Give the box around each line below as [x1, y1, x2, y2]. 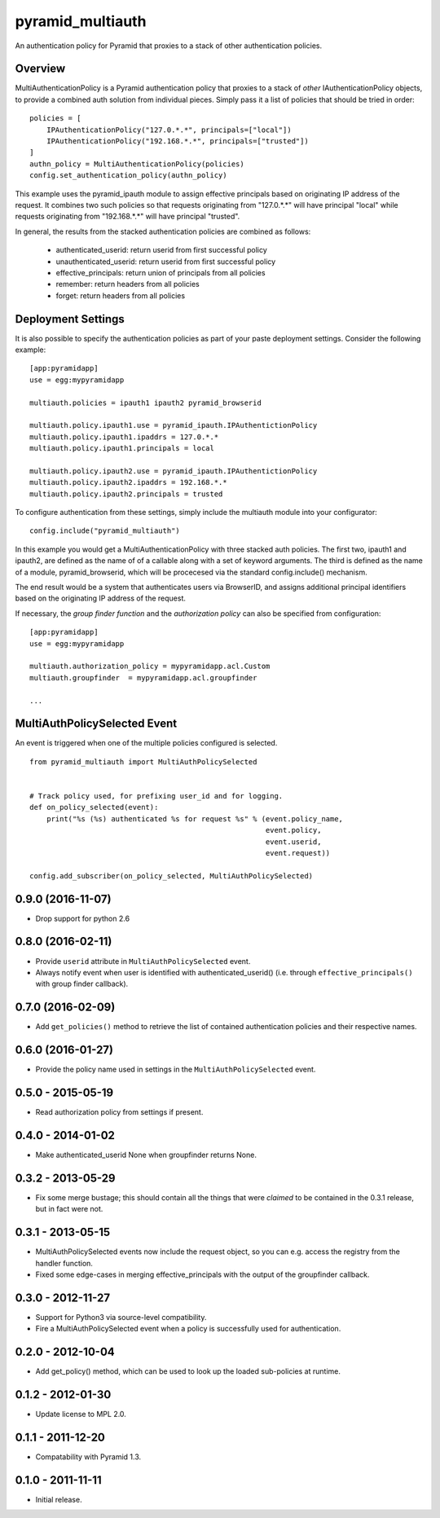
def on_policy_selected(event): [29, 803, 159, 812]
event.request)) [265, 848, 331, 857]
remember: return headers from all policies [55, 279, 200, 289]
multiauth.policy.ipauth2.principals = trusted [29, 489, 223, 499]
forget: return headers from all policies [55, 290, 186, 301]
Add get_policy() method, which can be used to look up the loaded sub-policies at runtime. [35, 1366, 341, 1376]
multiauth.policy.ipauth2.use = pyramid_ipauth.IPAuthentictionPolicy [29, 466, 318, 476]
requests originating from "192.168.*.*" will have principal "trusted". [15, 212, 240, 222]
